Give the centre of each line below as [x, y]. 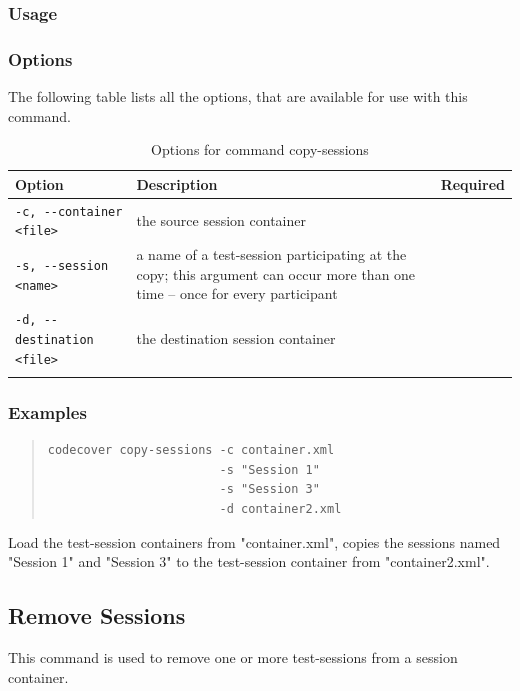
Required [472, 183]
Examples [47, 411]
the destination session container [236, 337]
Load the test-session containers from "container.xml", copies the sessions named [254, 541]
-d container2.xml [280, 509]
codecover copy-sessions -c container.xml [191, 450]
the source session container [221, 219]
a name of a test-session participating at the [271, 254]
